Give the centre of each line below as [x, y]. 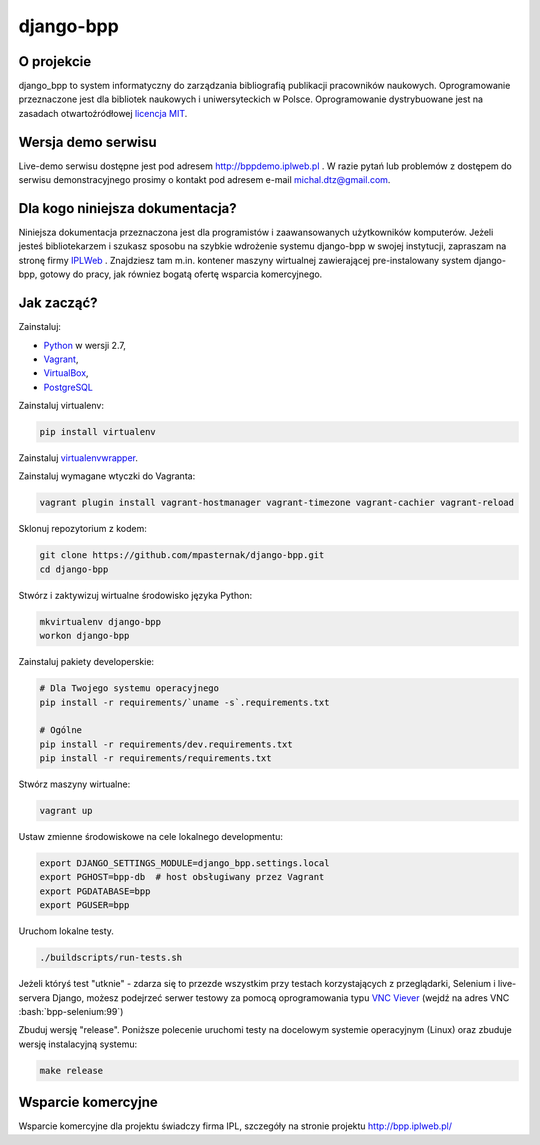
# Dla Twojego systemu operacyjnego [129, 688]
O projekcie [55, 61]
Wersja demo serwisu [87, 141]
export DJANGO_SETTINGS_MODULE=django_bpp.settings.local [184, 863]
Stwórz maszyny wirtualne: [74, 784]
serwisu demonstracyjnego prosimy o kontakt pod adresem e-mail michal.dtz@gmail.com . [204, 180]
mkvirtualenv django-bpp [100, 621]
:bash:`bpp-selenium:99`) [71, 1011]
